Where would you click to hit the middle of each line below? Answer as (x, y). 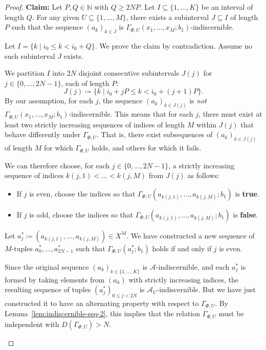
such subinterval (30, 56)
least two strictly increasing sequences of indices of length (95, 124)
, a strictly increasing (202, 165)
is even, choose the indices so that (82, 193)
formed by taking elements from (55, 279)
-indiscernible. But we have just (206, 289)
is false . (246, 214)
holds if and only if (182, 248)
